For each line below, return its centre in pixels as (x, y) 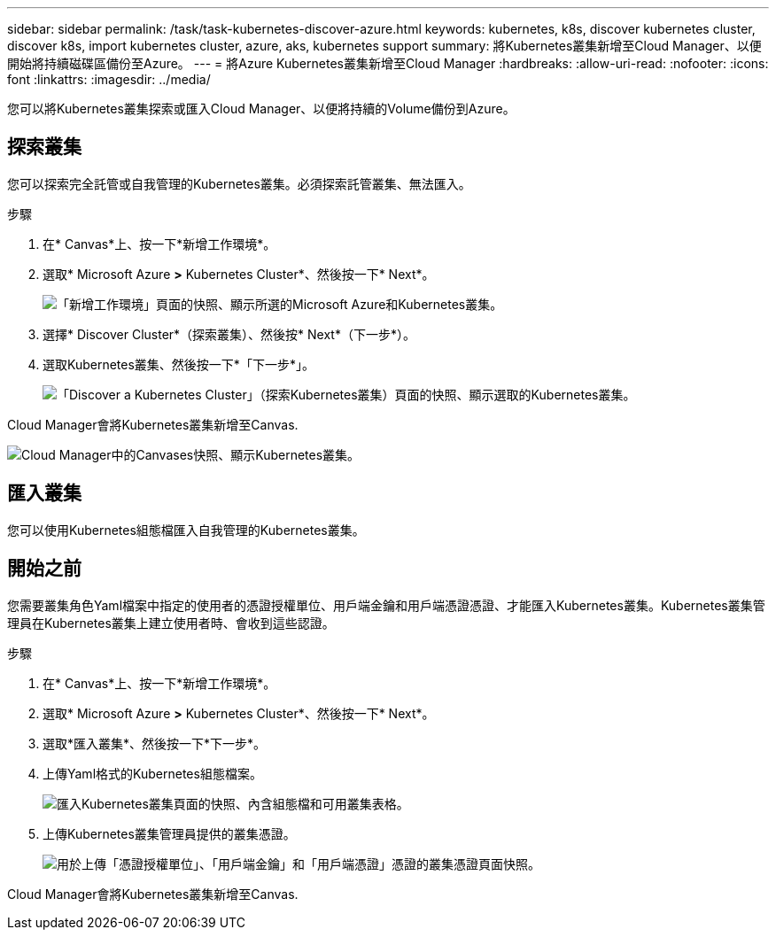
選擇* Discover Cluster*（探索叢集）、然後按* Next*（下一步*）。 (229, 334)
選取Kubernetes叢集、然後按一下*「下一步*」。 (178, 364)
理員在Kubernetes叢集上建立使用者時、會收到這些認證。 (171, 623)
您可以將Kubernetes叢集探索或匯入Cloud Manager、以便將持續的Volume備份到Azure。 (261, 108)
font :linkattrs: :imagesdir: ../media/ (109, 79)
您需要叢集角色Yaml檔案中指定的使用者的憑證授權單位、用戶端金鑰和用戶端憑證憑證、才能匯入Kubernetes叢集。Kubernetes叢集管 (386, 605)
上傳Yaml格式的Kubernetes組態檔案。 (152, 773)
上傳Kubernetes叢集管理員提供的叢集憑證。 (169, 833)
